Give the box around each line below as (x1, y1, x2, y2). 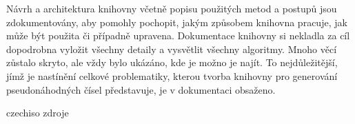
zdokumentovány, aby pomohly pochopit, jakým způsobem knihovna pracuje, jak (6, 14, 347, 29)
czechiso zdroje (6, 105, 69, 120)
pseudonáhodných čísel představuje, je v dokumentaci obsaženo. (6, 82, 276, 96)
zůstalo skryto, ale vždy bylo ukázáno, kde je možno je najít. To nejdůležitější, (6, 55, 338, 70)
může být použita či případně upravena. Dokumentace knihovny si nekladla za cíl (6, 28, 350, 43)
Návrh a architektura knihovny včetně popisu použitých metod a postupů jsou (6, 1, 337, 15)
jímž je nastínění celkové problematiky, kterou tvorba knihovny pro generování (6, 68, 338, 83)
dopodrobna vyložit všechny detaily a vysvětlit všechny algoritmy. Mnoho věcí (6, 41, 337, 56)
